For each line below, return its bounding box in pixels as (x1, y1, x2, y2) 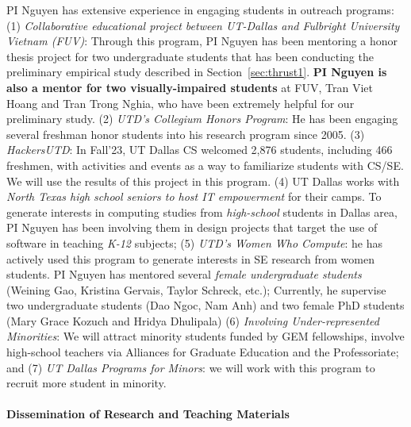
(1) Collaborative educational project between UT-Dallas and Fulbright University (6, 17, 400, 33)
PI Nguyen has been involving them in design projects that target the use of (6, 219, 378, 236)
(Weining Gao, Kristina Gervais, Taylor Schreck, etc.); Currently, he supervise (6, 281, 386, 298)
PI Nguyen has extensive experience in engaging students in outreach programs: (6, 2, 394, 17)
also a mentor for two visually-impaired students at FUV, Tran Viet (6, 79, 373, 95)
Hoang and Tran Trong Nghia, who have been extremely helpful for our (6, 94, 355, 111)
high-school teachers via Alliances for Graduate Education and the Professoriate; (6, 344, 399, 360)
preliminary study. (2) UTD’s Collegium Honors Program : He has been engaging (6, 110, 398, 127)
